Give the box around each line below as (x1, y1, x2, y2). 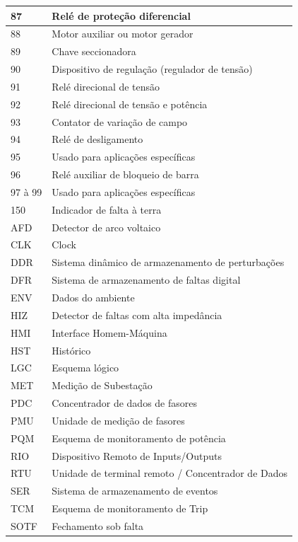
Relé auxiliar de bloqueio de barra (52, 167, 199, 182)
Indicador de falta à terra (52, 202, 162, 217)
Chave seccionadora (52, 44, 136, 59)
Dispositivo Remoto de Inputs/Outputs (52, 448, 222, 463)
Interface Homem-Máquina (52, 325, 167, 340)
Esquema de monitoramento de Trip (52, 501, 208, 516)
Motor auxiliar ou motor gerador (52, 26, 193, 41)
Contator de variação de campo (52, 114, 188, 129)
